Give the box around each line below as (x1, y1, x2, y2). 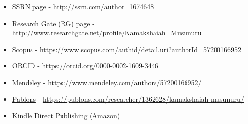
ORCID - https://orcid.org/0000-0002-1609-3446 (12, 61, 158, 71)
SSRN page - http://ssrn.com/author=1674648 (12, 1, 154, 11)
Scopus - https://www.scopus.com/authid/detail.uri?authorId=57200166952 (12, 44, 241, 54)
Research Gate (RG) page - (12, 18, 94, 28)
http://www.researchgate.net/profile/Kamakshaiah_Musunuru (12, 28, 202, 38)
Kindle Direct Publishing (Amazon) (12, 110, 120, 121)
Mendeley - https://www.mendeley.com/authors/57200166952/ (12, 77, 202, 87)
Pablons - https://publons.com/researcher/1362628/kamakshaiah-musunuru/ (12, 93, 244, 104)
